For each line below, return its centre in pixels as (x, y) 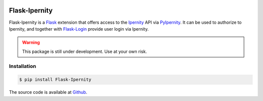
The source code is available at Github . (48, 92)
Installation (23, 67)
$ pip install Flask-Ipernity (55, 80)
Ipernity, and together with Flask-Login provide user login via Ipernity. (79, 29)
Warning (31, 42)
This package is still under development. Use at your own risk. (85, 51)
